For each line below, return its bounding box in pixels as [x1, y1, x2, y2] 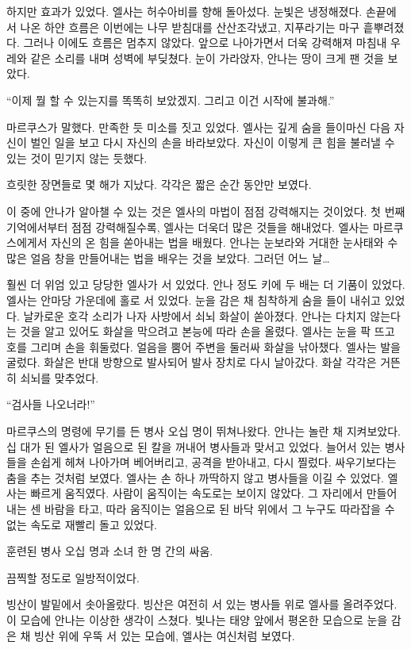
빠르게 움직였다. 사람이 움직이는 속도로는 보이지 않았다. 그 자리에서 [30, 485, 363, 501]
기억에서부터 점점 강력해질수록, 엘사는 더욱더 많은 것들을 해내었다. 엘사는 [6, 218, 370, 235]
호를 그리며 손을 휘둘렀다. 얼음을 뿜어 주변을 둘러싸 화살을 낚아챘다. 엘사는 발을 [6, 338, 401, 355]
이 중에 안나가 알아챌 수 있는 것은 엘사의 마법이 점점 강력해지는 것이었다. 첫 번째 [6, 202, 405, 219]
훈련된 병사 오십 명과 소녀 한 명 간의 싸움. [6, 543, 213, 559]
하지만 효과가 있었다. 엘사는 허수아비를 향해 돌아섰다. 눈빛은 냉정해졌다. [6, 3, 363, 19]
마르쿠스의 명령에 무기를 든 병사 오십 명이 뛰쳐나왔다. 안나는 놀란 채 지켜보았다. [6, 423, 401, 440]
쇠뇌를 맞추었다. [20, 369, 99, 386]
